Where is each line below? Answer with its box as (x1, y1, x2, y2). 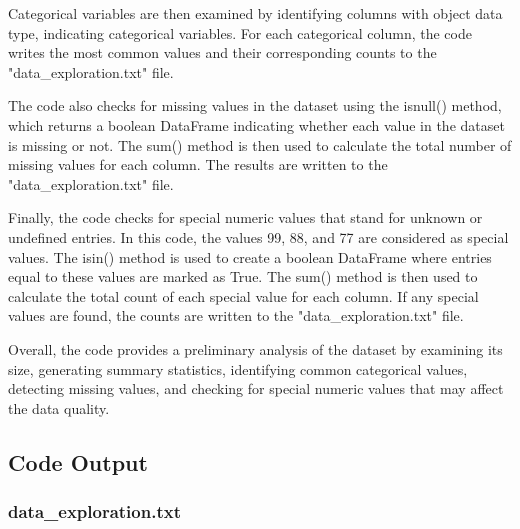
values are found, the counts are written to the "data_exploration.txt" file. (8, 305, 464, 326)
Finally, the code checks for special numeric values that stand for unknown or (8, 207, 483, 228)
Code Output (8, 446, 148, 477)
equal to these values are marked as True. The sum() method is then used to (8, 266, 478, 287)
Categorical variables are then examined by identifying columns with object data (8, 3, 503, 23)
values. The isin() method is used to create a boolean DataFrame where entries (8, 246, 492, 267)
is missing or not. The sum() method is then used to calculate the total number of (8, 134, 512, 155)
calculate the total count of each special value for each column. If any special (8, 285, 479, 306)
